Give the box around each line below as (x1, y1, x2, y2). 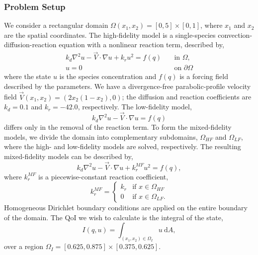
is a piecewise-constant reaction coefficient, (38, 171, 169, 181)
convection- (218, 29, 253, 40)
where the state (4, 71, 51, 82)
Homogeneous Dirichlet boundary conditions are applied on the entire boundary (4, 202, 248, 213)
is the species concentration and (59, 71, 157, 82)
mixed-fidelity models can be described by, (4, 151, 133, 161)
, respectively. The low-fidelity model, (78, 101, 192, 112)
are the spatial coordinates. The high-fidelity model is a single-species (4, 29, 216, 40)
